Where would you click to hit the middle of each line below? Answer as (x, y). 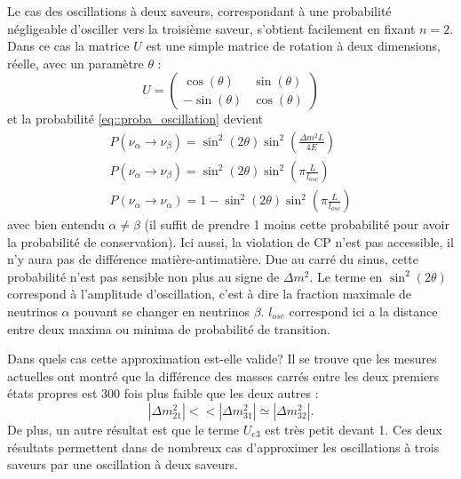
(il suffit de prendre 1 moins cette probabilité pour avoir (297, 224)
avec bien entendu (56, 224)
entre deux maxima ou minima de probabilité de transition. (169, 328)
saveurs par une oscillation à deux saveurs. (123, 464)
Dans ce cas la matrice (68, 46)
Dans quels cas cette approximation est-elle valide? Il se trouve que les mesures (222, 359)
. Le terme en (346, 276)
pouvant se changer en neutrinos (162, 311)
